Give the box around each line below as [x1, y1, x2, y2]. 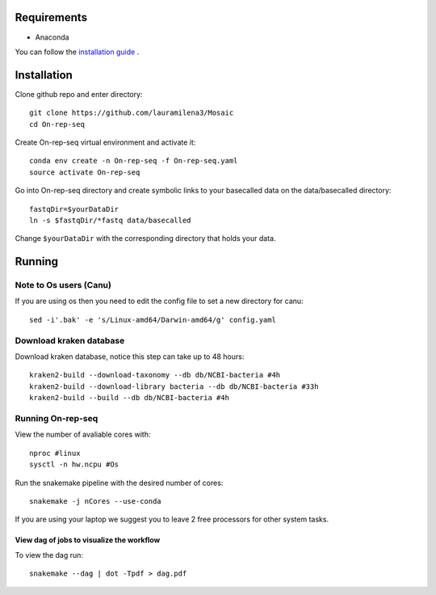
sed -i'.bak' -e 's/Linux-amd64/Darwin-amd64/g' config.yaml [29, 315, 276, 324]
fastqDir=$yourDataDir [29, 205, 119, 213]
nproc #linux [29, 449, 81, 458]
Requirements [15, 11, 88, 24]
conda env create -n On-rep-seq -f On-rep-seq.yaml [29, 156, 238, 166]
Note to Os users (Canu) [15, 280, 112, 291]
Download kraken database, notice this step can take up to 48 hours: [15, 352, 245, 361]
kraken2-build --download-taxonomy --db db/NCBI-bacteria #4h [29, 370, 281, 380]
